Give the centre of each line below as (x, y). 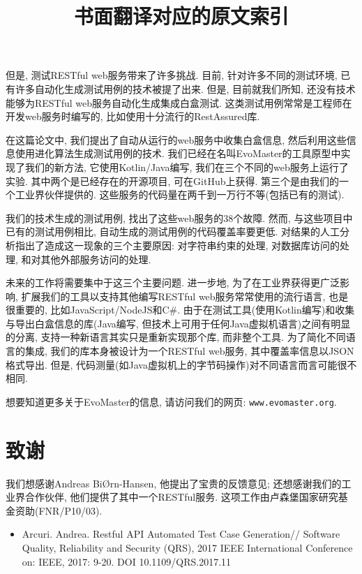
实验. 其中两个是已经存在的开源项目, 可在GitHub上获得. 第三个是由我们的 (173, 181)
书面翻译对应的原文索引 (181, 16)
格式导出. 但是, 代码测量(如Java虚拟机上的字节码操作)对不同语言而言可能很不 (181, 364)
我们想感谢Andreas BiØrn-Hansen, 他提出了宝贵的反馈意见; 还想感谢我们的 (174, 483)
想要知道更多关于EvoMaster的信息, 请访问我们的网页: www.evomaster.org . (171, 401)
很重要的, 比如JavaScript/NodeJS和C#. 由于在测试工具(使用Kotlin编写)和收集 (180, 310)
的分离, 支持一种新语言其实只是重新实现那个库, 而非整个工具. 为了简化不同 (176, 337)
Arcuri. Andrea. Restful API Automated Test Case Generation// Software (181, 534)
